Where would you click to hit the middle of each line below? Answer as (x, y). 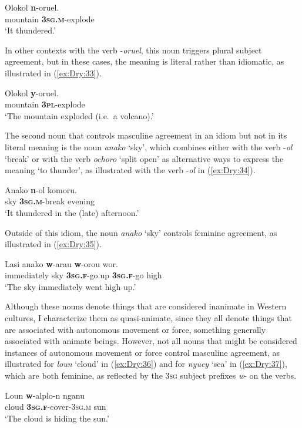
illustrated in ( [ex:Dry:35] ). (53, 244)
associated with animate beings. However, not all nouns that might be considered (151, 341)
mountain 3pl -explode (45, 104)
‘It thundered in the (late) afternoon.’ (72, 212)
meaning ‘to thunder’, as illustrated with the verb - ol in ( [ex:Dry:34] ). (130, 170)
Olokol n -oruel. (32, 7)
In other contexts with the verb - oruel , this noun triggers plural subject (133, 50)
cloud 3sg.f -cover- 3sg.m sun (56, 407)
